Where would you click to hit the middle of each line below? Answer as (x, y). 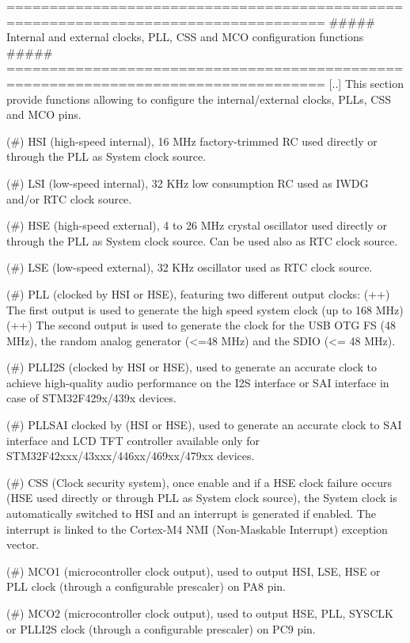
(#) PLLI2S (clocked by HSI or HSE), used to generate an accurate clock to (192, 367)
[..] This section (366, 83)
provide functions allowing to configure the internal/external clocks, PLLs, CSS (199, 99)
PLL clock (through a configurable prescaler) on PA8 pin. (146, 586)
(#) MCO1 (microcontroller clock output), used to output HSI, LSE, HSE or (194, 571)
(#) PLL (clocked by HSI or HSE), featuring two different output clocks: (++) (198, 293)
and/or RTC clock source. (69, 198)
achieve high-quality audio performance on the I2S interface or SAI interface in (198, 382)
